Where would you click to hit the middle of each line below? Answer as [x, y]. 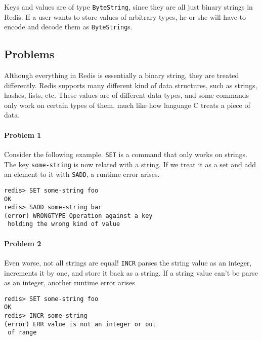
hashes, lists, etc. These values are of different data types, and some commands [127, 95]
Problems [29, 54]
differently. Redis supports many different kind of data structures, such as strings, [131, 85]
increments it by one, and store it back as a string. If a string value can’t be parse [131, 272]
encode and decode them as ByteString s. [68, 27]
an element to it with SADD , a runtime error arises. [82, 174]
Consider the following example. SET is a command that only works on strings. [126, 154]
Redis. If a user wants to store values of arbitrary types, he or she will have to [125, 16]
